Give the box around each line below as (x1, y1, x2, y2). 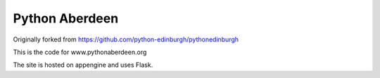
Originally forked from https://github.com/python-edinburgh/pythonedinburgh (13, 35, 239, 44)
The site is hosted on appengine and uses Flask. (13, 60, 153, 70)
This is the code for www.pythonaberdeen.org (13, 48, 147, 56)
